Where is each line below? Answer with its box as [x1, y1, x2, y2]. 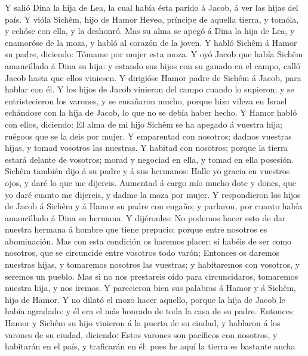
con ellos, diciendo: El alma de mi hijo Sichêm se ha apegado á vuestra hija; [5, 117, 283, 130]
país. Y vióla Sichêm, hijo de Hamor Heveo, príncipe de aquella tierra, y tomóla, [5, 13, 299, 25]
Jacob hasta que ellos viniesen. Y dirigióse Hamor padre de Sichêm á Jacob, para [5, 71, 301, 83]
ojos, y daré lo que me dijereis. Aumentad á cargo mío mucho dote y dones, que [5, 176, 296, 188]
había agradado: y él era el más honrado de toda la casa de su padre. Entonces [5, 305, 293, 317]
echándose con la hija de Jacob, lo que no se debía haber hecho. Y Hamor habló [5, 106, 297, 119]
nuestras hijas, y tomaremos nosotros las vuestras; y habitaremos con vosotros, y [5, 258, 300, 271]
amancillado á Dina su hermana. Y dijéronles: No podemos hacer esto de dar [5, 211, 286, 224]
